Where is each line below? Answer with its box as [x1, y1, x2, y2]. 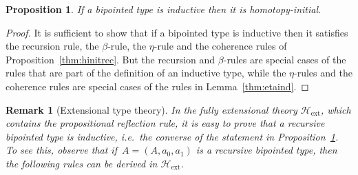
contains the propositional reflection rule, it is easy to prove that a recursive [6, 116, 325, 130]
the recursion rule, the [6, 39, 99, 53]
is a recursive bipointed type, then [196, 143, 337, 157]
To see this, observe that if [6, 143, 117, 157]
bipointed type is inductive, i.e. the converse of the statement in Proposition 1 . [6, 129, 339, 143]
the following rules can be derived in [6, 156, 158, 170]
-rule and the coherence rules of [154, 39, 287, 53]
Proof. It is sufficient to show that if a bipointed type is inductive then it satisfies [6, 25, 348, 39]
